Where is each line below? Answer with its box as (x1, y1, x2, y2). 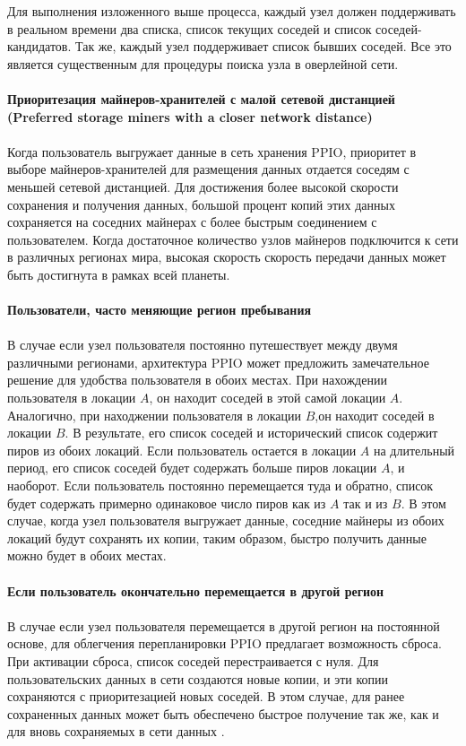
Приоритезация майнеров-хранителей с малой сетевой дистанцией (7, 89, 395, 108)
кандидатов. (7, 37, 72, 56)
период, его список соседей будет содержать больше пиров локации (7, 458, 377, 477)
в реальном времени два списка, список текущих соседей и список (7, 19, 372, 38)
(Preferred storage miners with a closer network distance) (7, 107, 373, 126)
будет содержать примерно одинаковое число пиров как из (7, 493, 326, 512)
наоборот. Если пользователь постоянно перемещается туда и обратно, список (7, 476, 434, 495)
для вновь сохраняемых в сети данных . (7, 722, 225, 741)
